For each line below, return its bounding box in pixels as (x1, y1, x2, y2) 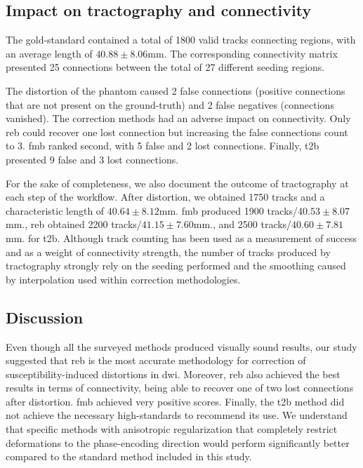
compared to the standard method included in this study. (6, 449, 252, 464)
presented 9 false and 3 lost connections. (6, 152, 179, 166)
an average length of (6, 46, 93, 60)
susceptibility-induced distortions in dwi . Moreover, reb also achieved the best (6, 366, 341, 381)
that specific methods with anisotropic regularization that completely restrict (6, 422, 338, 436)
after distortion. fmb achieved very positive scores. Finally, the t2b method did (6, 394, 345, 408)
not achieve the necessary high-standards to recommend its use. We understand (6, 408, 348, 422)
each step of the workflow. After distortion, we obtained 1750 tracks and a (6, 189, 325, 204)
